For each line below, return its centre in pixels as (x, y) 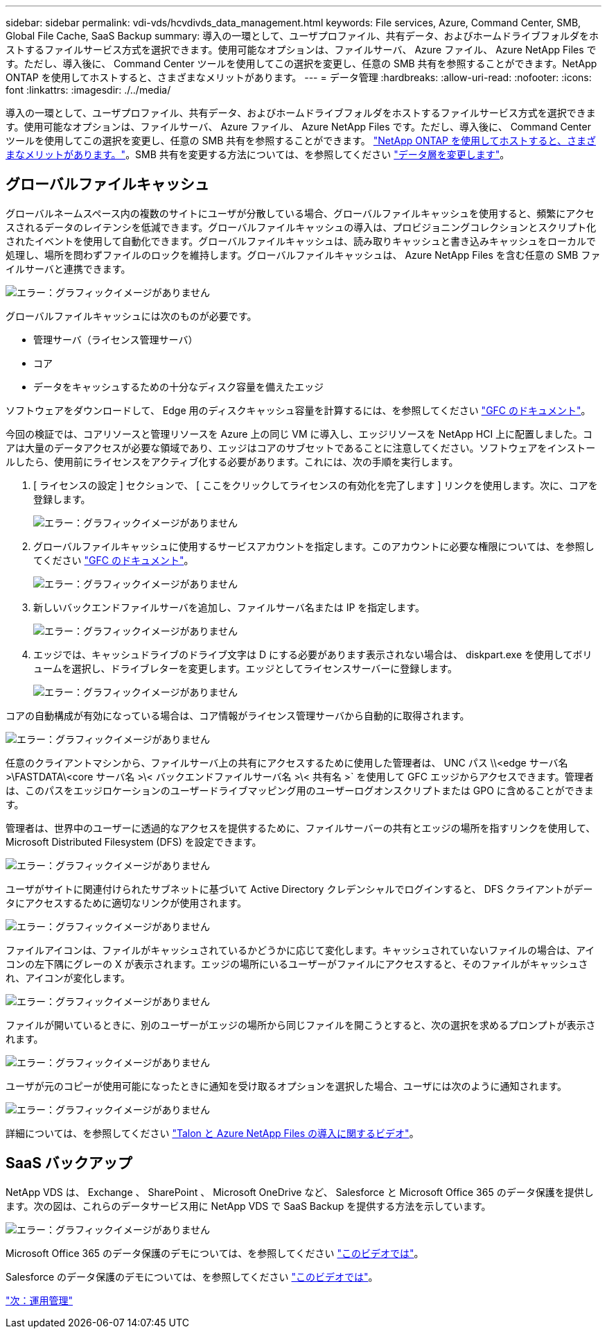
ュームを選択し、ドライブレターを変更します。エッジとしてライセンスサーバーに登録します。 (245, 668)
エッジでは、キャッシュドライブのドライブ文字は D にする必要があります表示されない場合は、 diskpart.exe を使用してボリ (313, 654)
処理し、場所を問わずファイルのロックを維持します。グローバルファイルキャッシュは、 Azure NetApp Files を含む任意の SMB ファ (303, 255)
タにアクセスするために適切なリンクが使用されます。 (126, 903)
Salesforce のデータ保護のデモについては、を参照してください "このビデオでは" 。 (192, 1276)
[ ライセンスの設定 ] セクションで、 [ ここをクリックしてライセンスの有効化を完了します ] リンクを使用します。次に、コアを (316, 485)
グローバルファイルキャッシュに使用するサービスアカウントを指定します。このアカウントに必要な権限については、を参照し (314, 546)
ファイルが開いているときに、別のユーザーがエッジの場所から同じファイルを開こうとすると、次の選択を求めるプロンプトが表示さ (301, 1025)
